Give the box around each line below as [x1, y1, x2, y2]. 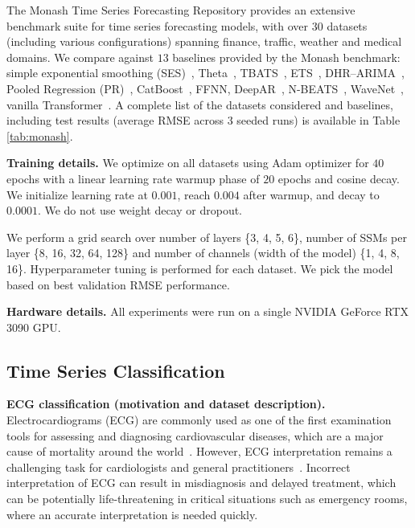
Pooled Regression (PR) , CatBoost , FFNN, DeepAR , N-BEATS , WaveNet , [6, 80, 404, 96]
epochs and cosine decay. [277, 170, 400, 186]
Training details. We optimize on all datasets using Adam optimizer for [6, 154, 369, 171]
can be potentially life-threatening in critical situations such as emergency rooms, [6, 490, 408, 507]
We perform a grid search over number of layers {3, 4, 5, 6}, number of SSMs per [6, 228, 407, 245]
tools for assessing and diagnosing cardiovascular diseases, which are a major [6, 427, 384, 444]
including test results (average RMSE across [6, 112, 224, 129]
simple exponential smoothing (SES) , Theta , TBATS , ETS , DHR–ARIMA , [6, 64, 405, 81]
